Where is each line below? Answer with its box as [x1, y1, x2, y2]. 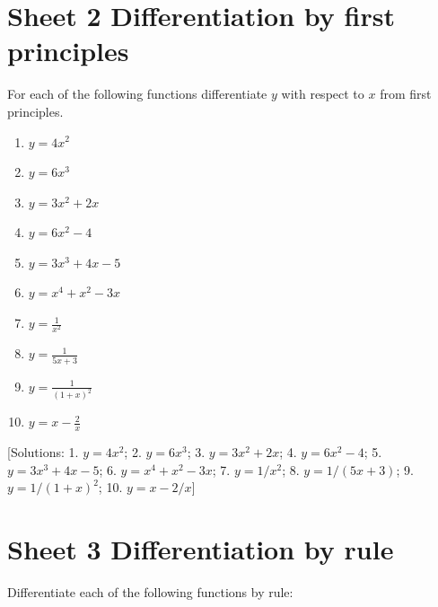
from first [380, 84, 432, 103]
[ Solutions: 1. [7, 443, 79, 462]
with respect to [281, 84, 364, 103]
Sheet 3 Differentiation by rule [7, 531, 394, 567]
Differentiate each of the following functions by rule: [7, 583, 293, 602]
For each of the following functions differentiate [7, 84, 267, 103]
